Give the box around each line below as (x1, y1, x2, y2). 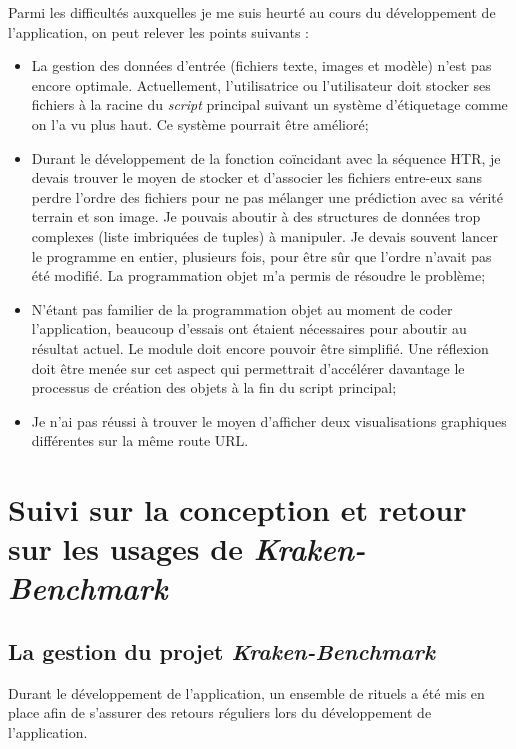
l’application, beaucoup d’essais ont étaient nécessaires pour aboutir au (31, 318, 467, 339)
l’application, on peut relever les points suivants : (8, 21, 310, 42)
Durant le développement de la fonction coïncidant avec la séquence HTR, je (31, 147, 501, 168)
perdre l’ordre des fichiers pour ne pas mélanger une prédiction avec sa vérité (31, 186, 503, 207)
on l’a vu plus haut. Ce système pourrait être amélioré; (31, 113, 369, 134)
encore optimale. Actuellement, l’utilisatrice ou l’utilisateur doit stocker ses (31, 74, 491, 95)
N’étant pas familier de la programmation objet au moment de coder (31, 298, 453, 319)
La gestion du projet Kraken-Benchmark (8, 636, 435, 667)
